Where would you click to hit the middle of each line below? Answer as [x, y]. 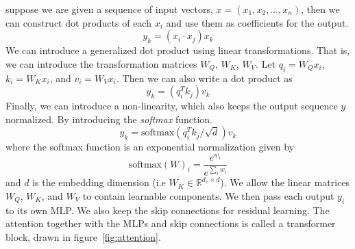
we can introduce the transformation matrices [101, 63]
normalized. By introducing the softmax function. [109, 119]
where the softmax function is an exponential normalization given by [150, 147]
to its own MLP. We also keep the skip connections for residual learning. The [168, 210]
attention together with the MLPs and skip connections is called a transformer [171, 223]
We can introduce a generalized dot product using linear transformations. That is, [178, 50]
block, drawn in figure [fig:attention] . [83, 236]
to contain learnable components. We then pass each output [208, 195]
